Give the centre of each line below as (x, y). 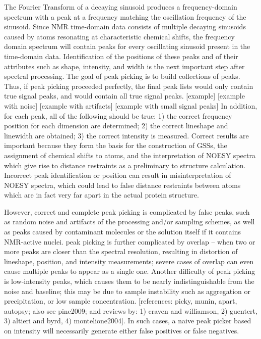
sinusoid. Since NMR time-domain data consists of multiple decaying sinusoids (125, 27)
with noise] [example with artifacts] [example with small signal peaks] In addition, (131, 105)
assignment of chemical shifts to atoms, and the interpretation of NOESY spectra (130, 155)
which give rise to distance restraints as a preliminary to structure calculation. (125, 165)
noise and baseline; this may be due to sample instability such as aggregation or (127, 291)
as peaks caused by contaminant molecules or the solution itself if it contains (122, 232)
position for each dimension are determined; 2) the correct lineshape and (116, 126)
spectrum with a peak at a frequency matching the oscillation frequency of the (125, 16)
